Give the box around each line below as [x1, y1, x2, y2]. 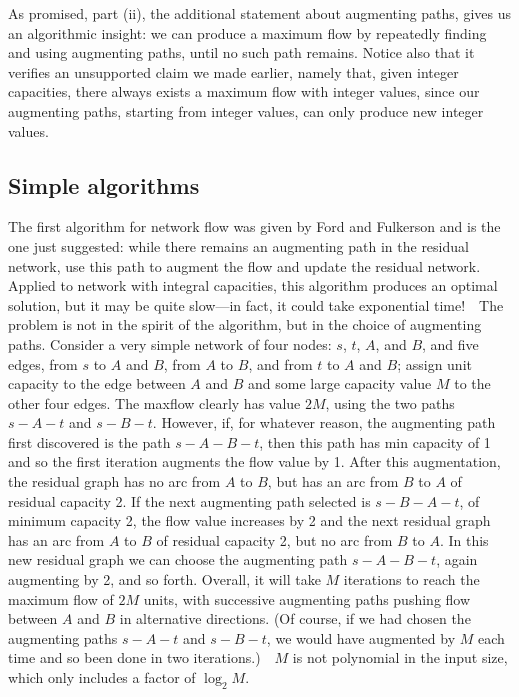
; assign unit [397, 353, 472, 374]
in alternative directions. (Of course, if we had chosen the [119, 608, 471, 629]
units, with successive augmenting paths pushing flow [143, 588, 471, 609]
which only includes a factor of [8, 667, 196, 688]
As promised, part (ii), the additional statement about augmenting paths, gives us [8, 3, 512, 23]
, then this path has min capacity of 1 [259, 431, 491, 452]
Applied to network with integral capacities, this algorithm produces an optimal [8, 275, 498, 296]
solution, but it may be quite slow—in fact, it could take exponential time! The [8, 294, 504, 315]
